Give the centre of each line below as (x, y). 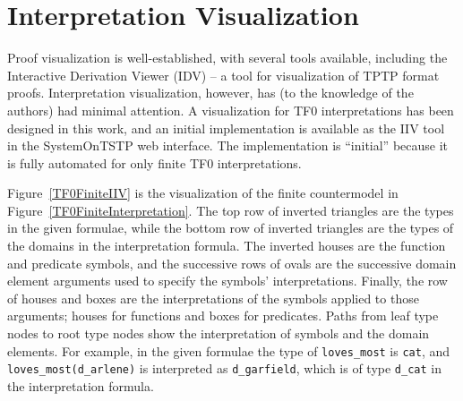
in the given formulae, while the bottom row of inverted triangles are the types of (231, 228)
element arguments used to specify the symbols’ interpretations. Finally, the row (227, 281)
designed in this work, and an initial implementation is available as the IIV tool (226, 128)
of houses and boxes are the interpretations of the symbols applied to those (213, 298)
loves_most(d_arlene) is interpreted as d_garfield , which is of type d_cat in (224, 368)
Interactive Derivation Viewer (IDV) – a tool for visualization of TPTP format (223, 75)
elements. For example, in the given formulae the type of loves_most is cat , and (229, 350)
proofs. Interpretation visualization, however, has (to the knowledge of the (210, 93)
